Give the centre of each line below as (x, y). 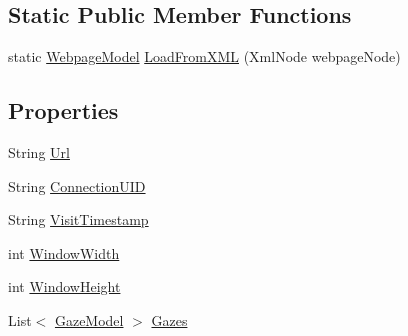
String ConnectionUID (77, 185)
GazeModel (89, 319)
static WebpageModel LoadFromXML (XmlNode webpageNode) (204, 56)
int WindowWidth (64, 252)
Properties (63, 110)
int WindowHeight (64, 286)
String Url (39, 152)
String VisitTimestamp (78, 219)
